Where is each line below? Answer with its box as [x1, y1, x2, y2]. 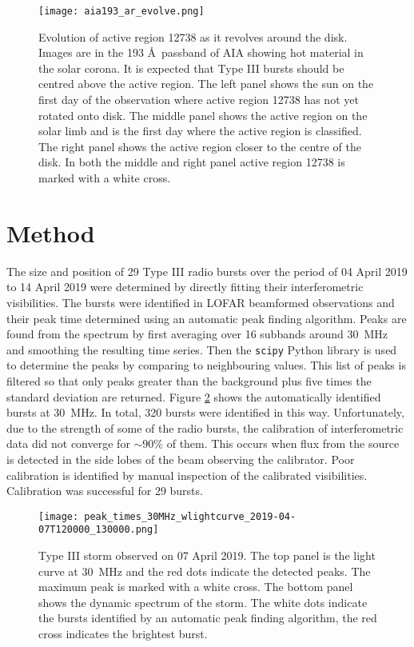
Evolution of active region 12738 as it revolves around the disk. [38, 28, 348, 45]
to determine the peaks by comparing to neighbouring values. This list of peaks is [6, 357, 406, 373]
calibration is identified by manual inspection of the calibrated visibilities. [6, 466, 368, 483]
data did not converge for [6, 435, 130, 452]
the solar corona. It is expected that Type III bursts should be [38, 59, 344, 76]
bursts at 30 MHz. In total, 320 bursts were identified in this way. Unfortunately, [6, 404, 404, 421]
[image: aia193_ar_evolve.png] [38, 6, 205, 17]
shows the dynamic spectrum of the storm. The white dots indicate [38, 593, 368, 610]
